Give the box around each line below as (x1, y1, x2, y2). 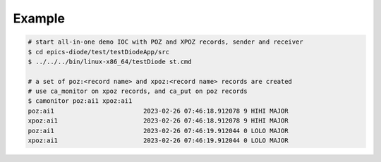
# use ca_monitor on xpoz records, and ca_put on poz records (28, 87, 248, 95)
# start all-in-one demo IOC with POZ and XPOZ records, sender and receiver (28, 38, 303, 46)
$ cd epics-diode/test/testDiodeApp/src (28, 48, 169, 56)
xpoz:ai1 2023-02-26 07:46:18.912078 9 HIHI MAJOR (28, 117, 289, 125)
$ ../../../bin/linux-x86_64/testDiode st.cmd (28, 57, 192, 66)
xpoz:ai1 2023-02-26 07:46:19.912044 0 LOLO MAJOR (28, 137, 289, 144)
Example (13, 11, 65, 26)
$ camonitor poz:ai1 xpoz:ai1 (28, 97, 133, 105)
